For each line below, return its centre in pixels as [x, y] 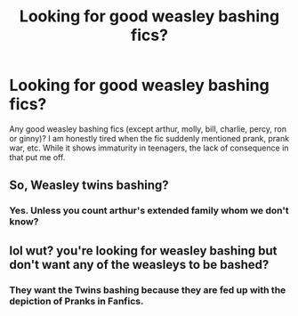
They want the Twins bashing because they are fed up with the [148, 289]
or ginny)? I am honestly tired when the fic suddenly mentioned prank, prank [149, 138]
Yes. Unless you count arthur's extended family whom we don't [149, 211]
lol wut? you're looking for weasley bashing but [143, 251]
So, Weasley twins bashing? [89, 186]
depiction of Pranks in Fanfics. [77, 301]
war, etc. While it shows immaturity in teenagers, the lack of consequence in [149, 148]
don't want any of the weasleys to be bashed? [139, 264]
